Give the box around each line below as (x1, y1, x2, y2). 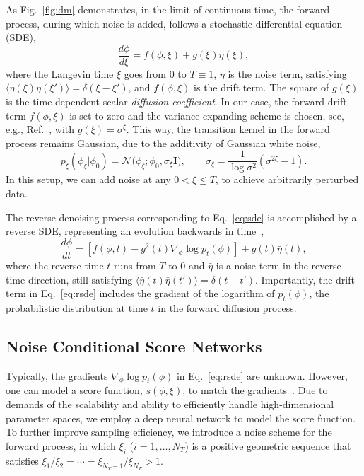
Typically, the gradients (6, 368, 108, 383)
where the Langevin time (6, 66, 114, 81)
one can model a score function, (6, 383, 143, 397)
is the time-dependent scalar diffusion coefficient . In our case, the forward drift (6, 94, 347, 109)
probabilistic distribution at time (6, 300, 148, 315)
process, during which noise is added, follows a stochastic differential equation (6, 16, 343, 30)
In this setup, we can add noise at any (6, 172, 171, 187)
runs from (113, 257, 156, 272)
